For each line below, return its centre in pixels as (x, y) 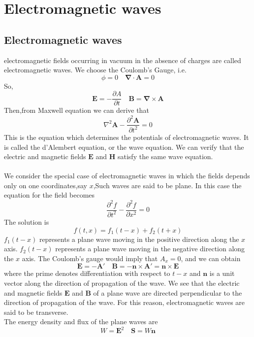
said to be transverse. (36, 312)
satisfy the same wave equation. (165, 156)
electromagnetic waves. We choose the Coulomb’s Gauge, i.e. (95, 70)
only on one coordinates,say (46, 185)
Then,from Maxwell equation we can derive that (77, 110)
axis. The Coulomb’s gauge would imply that (90, 258)
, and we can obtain (211, 258)
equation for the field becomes (49, 195)
